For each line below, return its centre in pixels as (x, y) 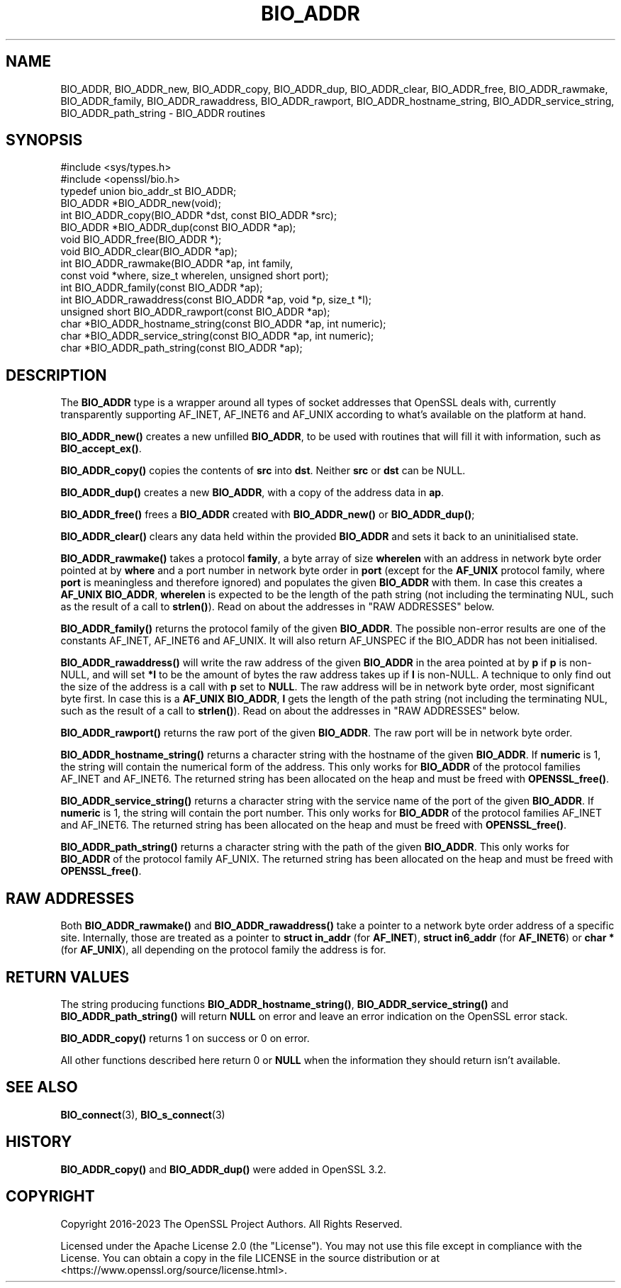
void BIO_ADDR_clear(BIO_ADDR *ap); (149, 252)
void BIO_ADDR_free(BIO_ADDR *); (141, 240)
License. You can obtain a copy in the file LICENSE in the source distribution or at (250, 1258)
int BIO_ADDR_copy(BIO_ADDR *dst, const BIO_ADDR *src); (199, 215)
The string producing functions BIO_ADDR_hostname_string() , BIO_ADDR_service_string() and (285, 1004)
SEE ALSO (42, 1087)
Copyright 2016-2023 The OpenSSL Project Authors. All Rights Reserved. (231, 1223)
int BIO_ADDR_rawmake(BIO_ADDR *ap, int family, (177, 264)
